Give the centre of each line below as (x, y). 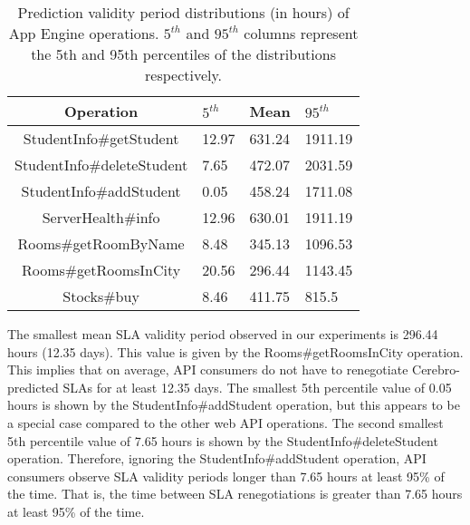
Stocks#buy (101, 296)
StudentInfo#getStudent (101, 138)
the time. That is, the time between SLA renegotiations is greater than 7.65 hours (235, 494)
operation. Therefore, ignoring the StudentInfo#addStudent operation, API (217, 458)
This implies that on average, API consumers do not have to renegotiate (208, 369)
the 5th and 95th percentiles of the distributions (183, 54)
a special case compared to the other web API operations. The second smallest (225, 422)
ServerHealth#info (101, 217)
